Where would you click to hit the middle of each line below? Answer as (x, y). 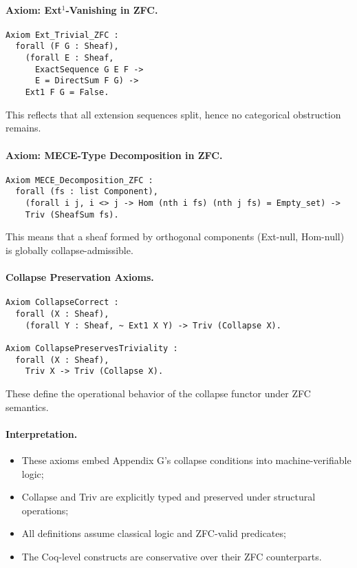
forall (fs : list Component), (87, 192)
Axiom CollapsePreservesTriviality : (92, 348)
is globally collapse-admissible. (69, 250)
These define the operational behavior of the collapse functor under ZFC (158, 393)
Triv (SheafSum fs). (72, 214)
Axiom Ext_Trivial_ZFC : (62, 35)
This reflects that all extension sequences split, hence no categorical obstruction (173, 114)
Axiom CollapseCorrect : (62, 303)
